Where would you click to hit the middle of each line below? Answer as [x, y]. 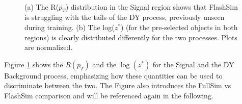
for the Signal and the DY [193, 64]
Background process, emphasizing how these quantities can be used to [113, 75]
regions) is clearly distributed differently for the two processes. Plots [131, 37]
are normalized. [49, 47]
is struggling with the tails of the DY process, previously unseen [125, 17]
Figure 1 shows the [34, 64]
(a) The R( [42, 6]
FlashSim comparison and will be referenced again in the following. [109, 95]
